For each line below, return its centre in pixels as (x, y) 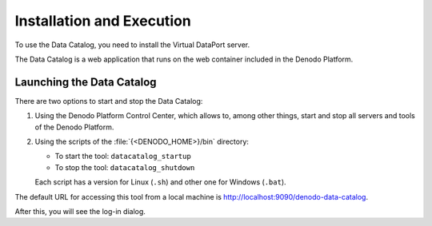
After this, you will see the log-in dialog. (80, 211)
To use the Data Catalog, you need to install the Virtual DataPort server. (132, 45)
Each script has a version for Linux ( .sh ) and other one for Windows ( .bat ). (161, 182)
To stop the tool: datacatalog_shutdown (125, 167)
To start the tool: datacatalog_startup (123, 157)
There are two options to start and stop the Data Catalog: (109, 101)
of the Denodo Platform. (74, 127)
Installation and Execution (103, 21)
